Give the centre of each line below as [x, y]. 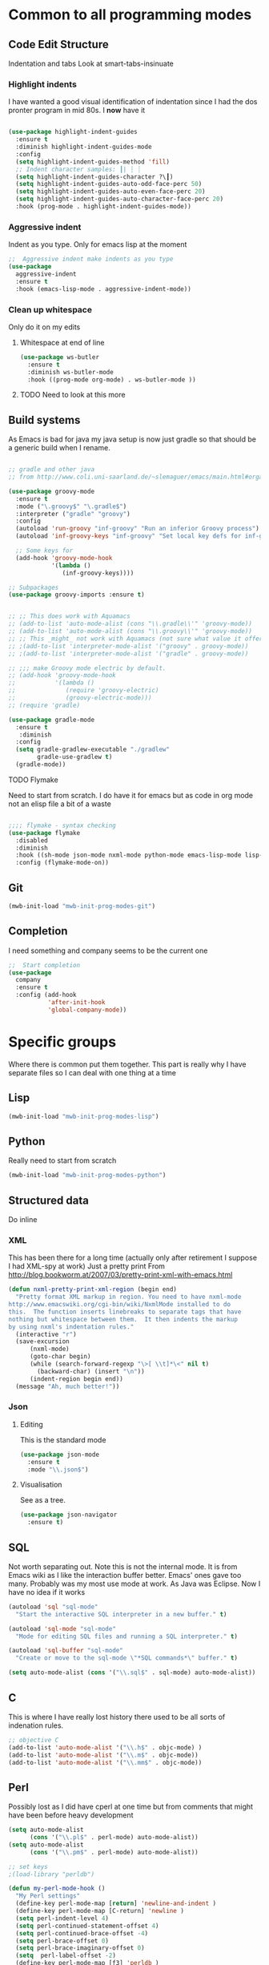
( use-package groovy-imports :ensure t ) [77, 595]
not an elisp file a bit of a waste [60, 804]
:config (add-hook [46, 995]
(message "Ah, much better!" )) [68, 1386]
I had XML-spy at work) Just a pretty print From [87, 1266]
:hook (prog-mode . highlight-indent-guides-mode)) [104, 207]
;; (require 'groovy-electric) [84, 691]
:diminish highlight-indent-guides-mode [84, 147]
